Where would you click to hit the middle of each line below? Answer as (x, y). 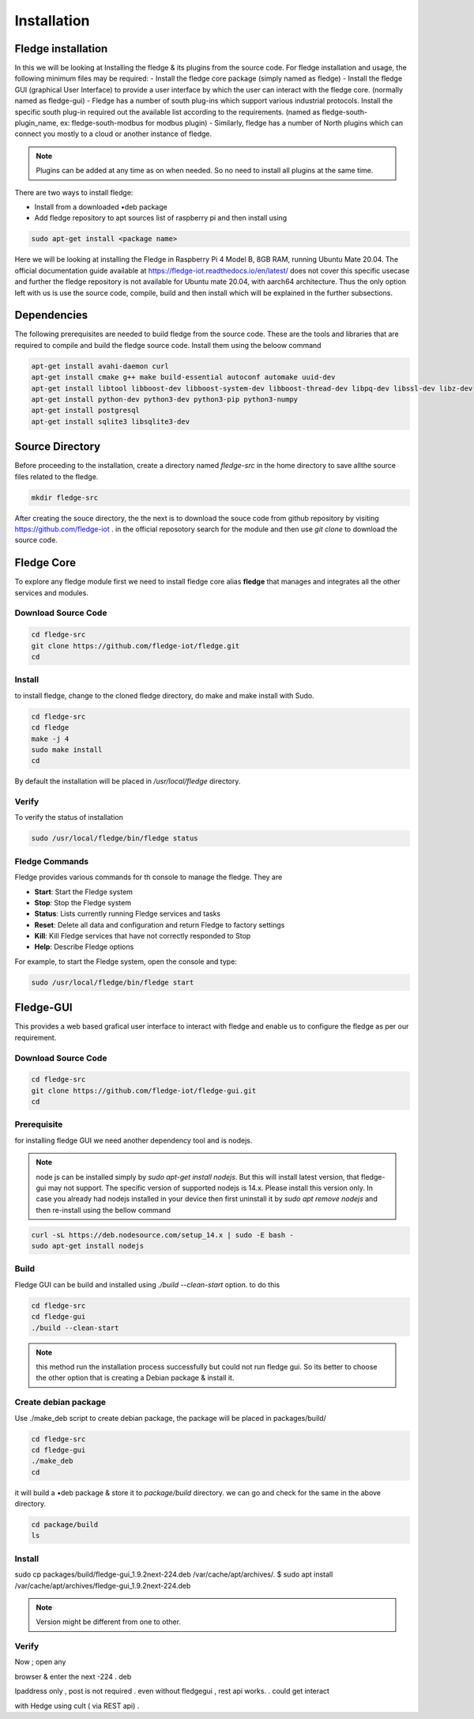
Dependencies (51, 315)
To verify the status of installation (69, 818)
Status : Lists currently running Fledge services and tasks (128, 914)
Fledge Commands (52, 861)
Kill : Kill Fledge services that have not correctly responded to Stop (143, 936)
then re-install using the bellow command (103, 1210)
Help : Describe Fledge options (84, 947)
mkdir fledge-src (65, 497)
